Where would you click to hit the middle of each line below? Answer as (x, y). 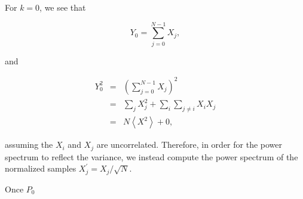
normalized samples (41, 168)
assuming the (29, 144)
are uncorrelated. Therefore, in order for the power (189, 144)
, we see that (63, 7)
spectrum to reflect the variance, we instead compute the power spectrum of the (151, 156)
